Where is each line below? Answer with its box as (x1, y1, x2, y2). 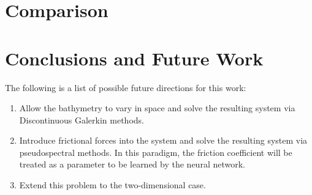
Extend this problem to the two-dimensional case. (19, 178, 206, 191)
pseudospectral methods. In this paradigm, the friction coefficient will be (19, 145, 292, 158)
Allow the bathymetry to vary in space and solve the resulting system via (19, 101, 295, 114)
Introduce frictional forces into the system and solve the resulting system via (19, 134, 308, 147)
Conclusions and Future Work (5, 45, 264, 70)
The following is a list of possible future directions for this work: (5, 81, 246, 94)
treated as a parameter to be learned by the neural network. (19, 158, 245, 171)
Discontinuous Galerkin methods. (19, 113, 144, 126)
